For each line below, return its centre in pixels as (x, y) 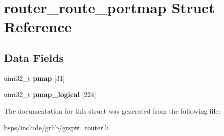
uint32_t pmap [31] (34, 78)
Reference (38, 27)
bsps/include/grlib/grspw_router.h (56, 127)
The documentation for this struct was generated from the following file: (112, 110)
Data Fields (34, 57)
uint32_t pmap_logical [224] (50, 94)
